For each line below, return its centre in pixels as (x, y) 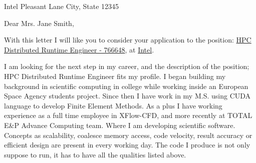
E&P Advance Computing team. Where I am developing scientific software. (120, 125)
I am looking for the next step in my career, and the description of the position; (127, 66)
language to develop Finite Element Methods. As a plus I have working (113, 105)
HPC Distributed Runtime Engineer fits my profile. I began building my (115, 76)
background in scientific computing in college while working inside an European (126, 86)
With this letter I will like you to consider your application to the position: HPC (128, 40)
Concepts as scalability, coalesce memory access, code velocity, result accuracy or (128, 135)
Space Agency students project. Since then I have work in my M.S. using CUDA (127, 96)
